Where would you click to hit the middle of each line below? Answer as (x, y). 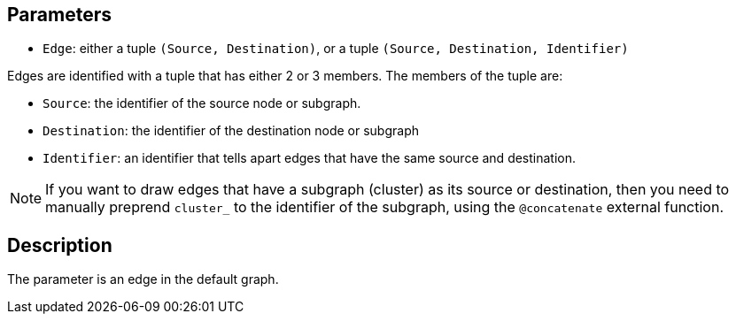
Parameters (59, 15)
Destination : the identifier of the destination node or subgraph (231, 131)
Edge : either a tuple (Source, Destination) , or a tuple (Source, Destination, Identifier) (336, 49)
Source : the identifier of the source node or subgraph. (202, 103)
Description (60, 245)
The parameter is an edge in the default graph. (143, 279)
